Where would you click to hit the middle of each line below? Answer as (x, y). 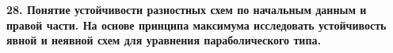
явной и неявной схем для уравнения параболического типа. (164, 40)
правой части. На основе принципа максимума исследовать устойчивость (196, 25)
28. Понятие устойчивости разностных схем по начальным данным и (187, 9)
